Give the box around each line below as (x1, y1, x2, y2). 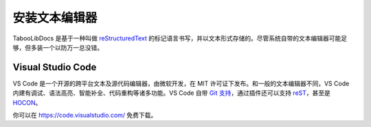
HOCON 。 (12, 98, 42, 107)
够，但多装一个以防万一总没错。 (12, 43, 103, 51)
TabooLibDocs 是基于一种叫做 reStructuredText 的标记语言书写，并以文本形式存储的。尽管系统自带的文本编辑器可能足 (12, 34, 348, 42)
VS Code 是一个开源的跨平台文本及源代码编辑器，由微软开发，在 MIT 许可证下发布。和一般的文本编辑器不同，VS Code (12, 79, 350, 87)
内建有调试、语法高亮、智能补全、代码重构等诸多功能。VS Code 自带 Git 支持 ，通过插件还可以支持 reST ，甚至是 (12, 89, 331, 97)
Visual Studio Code (12, 61, 97, 73)
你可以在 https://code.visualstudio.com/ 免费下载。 (12, 111, 157, 119)
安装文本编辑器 (12, 10, 98, 25)
